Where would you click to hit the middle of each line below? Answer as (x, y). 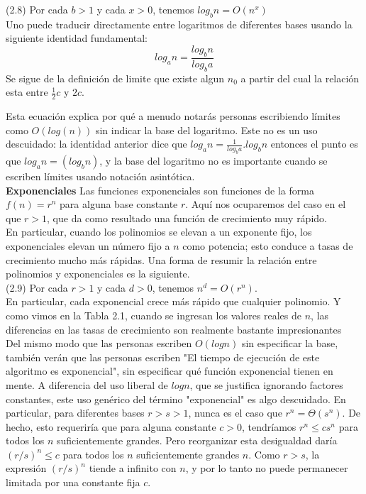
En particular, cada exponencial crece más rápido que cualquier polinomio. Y (173, 301)
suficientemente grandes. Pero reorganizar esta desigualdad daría (197, 440)
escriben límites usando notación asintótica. (100, 176)
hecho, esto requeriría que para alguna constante (111, 426)
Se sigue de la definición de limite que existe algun (115, 78)
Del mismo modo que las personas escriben (99, 343)
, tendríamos (269, 426)
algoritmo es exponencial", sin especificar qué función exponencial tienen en (170, 371)
